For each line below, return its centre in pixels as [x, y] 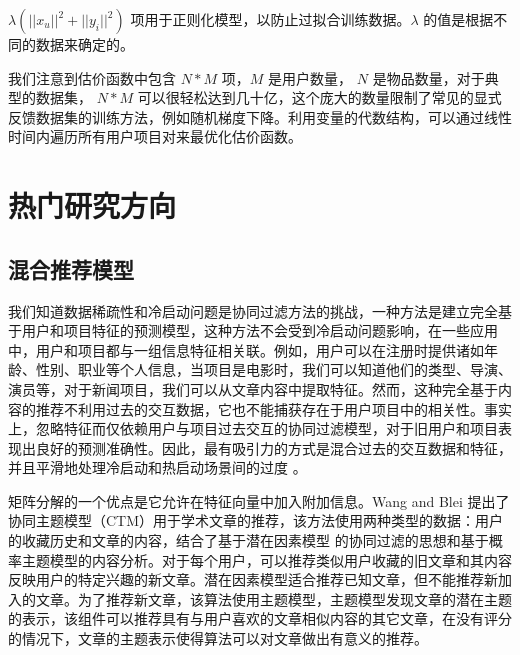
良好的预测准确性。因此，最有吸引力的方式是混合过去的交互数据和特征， [273, 447]
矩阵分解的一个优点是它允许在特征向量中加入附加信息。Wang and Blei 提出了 [259, 500]
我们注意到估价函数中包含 [92, 77]
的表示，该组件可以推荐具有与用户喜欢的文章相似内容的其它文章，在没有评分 [260, 618]
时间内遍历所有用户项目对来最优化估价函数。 [155, 136]
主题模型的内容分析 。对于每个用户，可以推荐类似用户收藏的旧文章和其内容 [266, 559]
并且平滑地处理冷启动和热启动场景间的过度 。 [157, 467]
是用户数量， [310, 77]
